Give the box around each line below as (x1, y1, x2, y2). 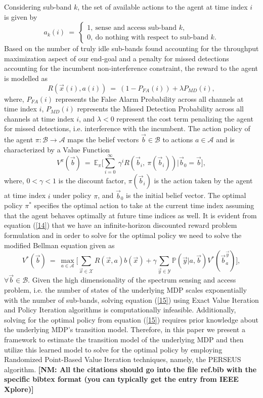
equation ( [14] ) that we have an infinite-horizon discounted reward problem (4, 220, 237, 230)
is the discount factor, (58, 175, 126, 186)
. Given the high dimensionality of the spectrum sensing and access (28, 274, 236, 285)
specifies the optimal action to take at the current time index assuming (34, 200, 254, 211)
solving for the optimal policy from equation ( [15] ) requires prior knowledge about (4, 314, 258, 325)
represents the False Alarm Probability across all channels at (55, 93, 244, 104)
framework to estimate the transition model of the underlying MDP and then (4, 334, 244, 344)
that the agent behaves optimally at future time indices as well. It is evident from (4, 210, 257, 220)
